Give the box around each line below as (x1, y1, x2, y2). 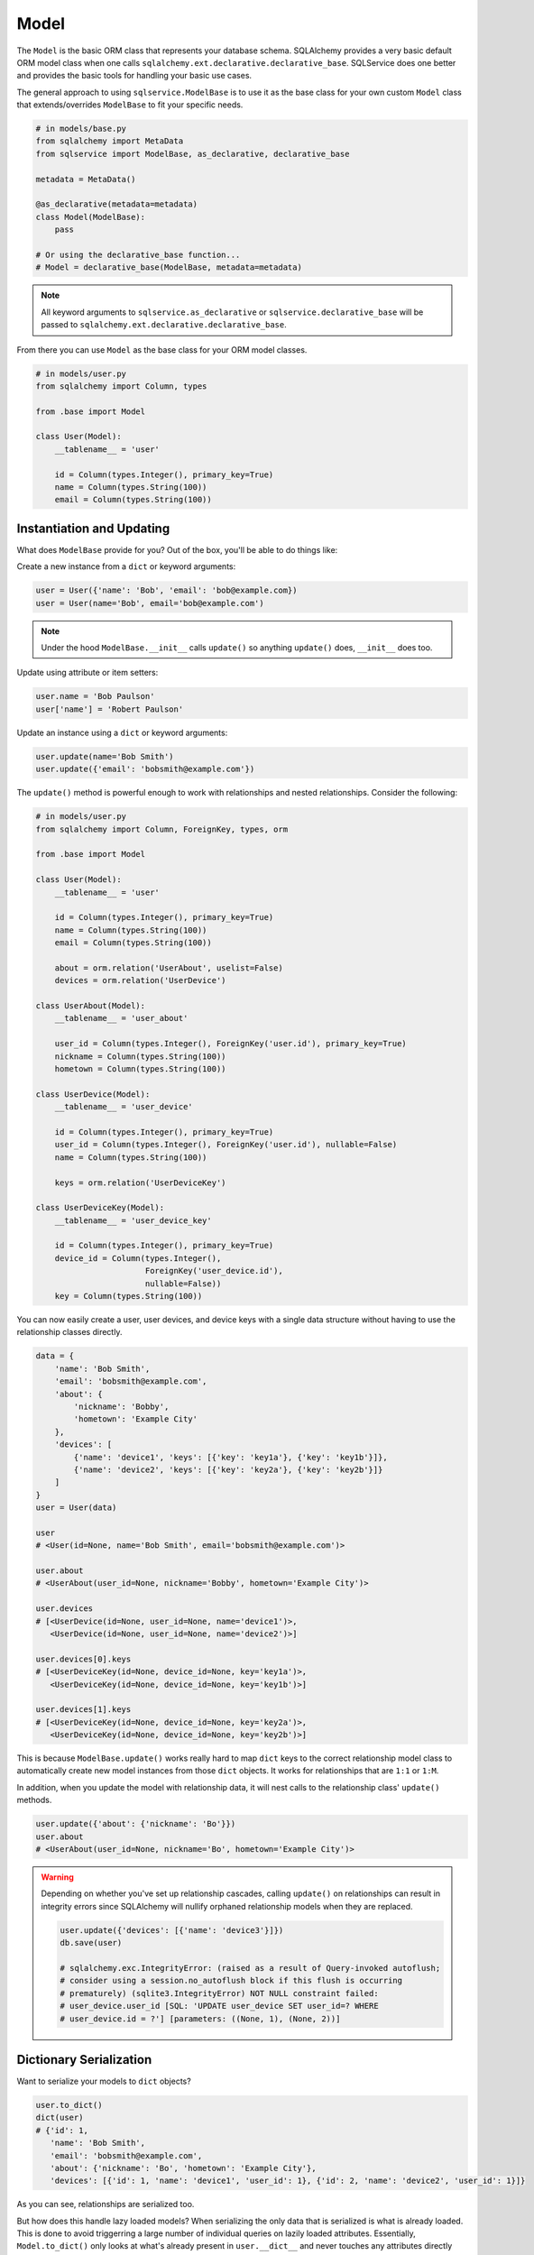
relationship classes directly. (16, 1327, 123, 1338)
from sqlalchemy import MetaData (35, 136, 184, 146)
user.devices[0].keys (35, 1653, 132, 1664)
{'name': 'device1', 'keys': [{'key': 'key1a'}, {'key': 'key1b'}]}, (73, 1452, 388, 1462)
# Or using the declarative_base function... (35, 250, 241, 260)
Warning (41, 1872, 74, 1882)
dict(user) (35, 2112, 84, 2123)
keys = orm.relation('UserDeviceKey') (54, 1177, 226, 1188)
